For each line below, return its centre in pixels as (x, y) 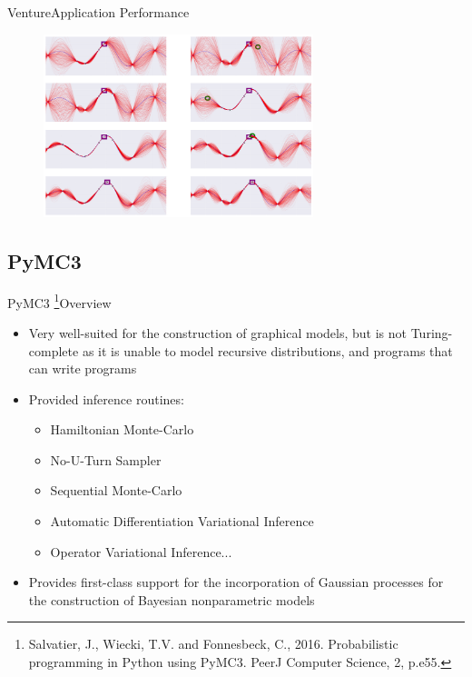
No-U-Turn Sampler (106, 459)
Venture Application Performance (98, 12)
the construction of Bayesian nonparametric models (172, 599)
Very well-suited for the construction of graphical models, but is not (218, 332)
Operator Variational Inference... (141, 551)
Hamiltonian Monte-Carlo (122, 429)
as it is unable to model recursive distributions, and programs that (267, 350)
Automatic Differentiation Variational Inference (182, 521)
